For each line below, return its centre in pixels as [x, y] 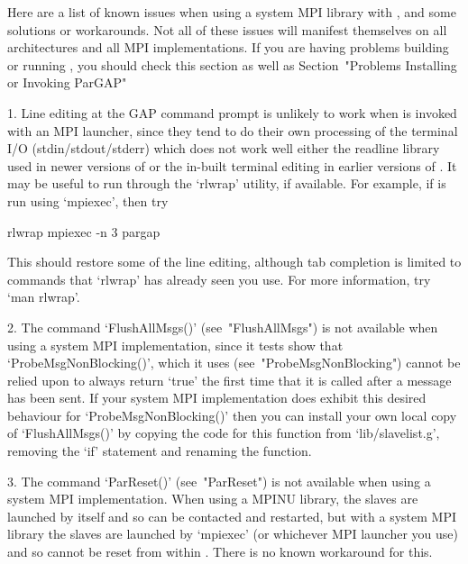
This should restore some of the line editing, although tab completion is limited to [234, 262]
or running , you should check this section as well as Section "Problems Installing [232, 64]
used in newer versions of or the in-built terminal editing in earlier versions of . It [232, 165]
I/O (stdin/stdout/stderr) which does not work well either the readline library [224, 148]
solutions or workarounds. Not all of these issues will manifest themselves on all [227, 29]
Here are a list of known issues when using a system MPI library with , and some [232, 12]
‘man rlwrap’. [44, 297]
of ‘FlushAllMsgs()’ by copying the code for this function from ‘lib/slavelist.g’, [224, 433]
